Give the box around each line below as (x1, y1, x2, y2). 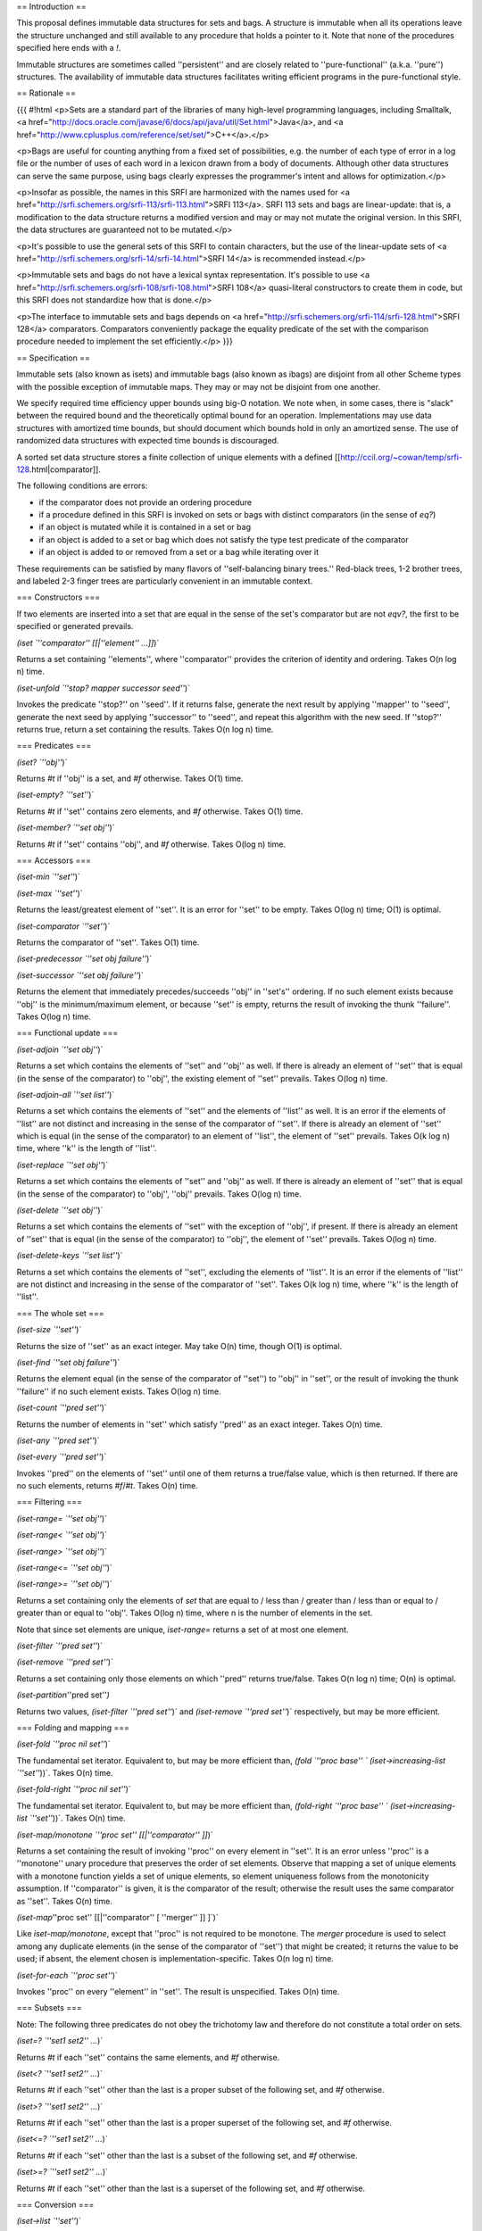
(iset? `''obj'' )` (16, 757, 68, 767)
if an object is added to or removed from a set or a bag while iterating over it (38, 547, 319, 558)
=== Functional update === (16, 1027, 119, 1039)
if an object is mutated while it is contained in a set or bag (38, 522, 252, 533)
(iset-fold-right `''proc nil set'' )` (16, 1784, 131, 1795)
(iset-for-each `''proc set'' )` (16, 1970, 118, 1980)
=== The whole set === (16, 1307, 104, 1318)
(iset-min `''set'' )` (16, 871, 80, 883)
